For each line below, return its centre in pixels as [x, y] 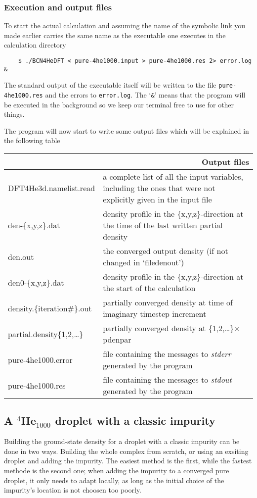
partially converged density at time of [168, 302]
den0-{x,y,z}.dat [36, 282]
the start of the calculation [149, 288]
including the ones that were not [159, 188]
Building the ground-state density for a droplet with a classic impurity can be [122, 441]
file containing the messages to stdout [167, 379]
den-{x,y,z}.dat [34, 225]
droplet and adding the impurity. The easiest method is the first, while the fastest [128, 461]
